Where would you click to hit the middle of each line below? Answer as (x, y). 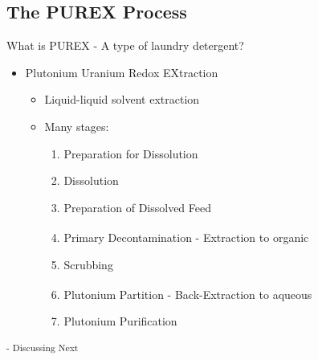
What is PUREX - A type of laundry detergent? (125, 45)
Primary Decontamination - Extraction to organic (186, 237)
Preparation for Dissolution (131, 153)
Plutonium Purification (120, 321)
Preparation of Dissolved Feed (137, 207)
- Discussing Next (43, 348)
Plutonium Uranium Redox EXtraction (122, 72)
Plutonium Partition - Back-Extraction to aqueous (188, 294)
